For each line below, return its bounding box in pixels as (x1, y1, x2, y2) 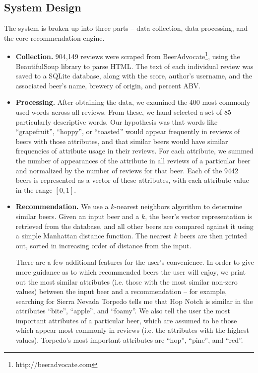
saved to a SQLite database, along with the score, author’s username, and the (15, 71, 253, 81)
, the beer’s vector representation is (145, 211, 253, 221)
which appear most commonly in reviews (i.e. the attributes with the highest (15, 325, 249, 335)
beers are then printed (180, 230, 247, 241)
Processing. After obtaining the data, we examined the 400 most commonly (15, 97, 251, 107)
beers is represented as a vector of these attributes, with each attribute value (15, 175, 249, 185)
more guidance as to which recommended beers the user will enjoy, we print (15, 266, 246, 277)
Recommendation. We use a (15, 201, 109, 212)
